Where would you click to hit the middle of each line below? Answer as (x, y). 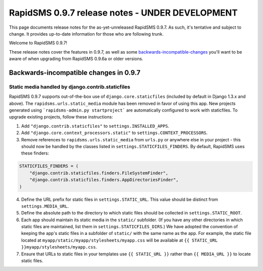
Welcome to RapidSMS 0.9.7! (38, 43)
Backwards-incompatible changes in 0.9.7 (75, 72)
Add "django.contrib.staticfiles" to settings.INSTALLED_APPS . (95, 126)
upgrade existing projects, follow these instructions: (61, 117)
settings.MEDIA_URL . (45, 206)
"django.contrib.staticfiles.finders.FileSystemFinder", (99, 173)
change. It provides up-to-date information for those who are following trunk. (86, 34)
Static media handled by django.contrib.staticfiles (70, 87)
